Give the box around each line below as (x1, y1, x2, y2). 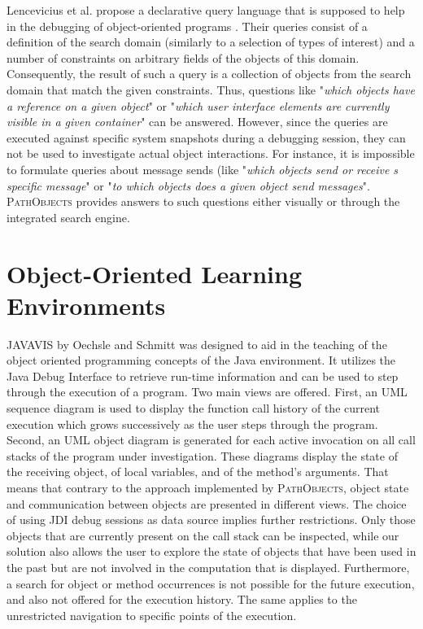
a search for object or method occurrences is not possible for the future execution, (7, 574, 415, 592)
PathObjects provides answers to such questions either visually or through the (7, 193, 400, 210)
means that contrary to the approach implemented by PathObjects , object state (7, 478, 409, 496)
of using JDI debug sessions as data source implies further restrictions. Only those (7, 511, 416, 528)
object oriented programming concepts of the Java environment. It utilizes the (7, 352, 396, 369)
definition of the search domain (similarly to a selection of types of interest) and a (7, 33, 415, 50)
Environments (7, 288, 166, 321)
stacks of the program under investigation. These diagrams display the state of (7, 447, 398, 464)
